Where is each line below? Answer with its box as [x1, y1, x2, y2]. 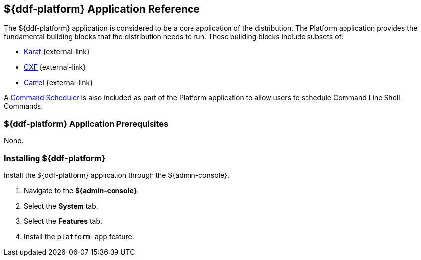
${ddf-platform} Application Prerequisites [4, 118, 169, 129]
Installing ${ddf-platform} [4, 153, 106, 163]
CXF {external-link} [24, 63, 86, 72]
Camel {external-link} [24, 78, 93, 87]
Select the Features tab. [24, 217, 103, 225]
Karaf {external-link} [24, 47, 90, 56]
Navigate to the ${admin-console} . [24, 186, 139, 195]
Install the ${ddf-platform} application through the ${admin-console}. [4, 171, 229, 179]
